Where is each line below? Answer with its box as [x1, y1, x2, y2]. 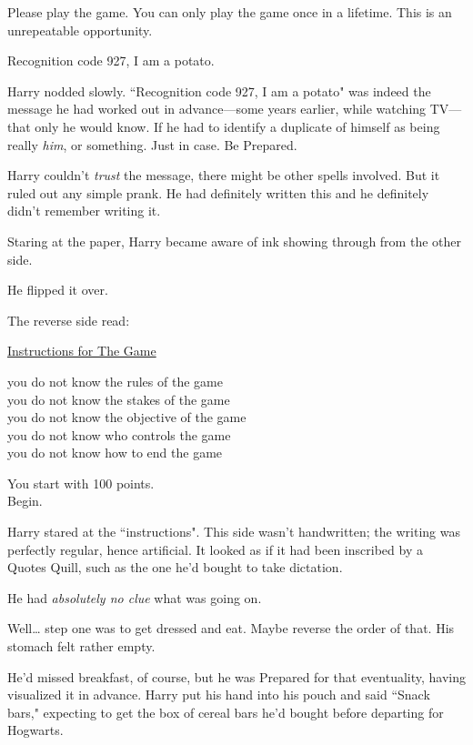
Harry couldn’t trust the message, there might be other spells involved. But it [7, 166, 440, 185]
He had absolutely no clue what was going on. [7, 588, 262, 607]
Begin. [7, 491, 43, 510]
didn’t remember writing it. [7, 201, 161, 220]
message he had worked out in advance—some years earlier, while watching [7, 99, 427, 118]
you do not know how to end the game [7, 443, 223, 462]
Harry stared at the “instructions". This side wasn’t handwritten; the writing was [7, 522, 460, 541]
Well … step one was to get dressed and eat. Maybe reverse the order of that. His [7, 619, 455, 638]
